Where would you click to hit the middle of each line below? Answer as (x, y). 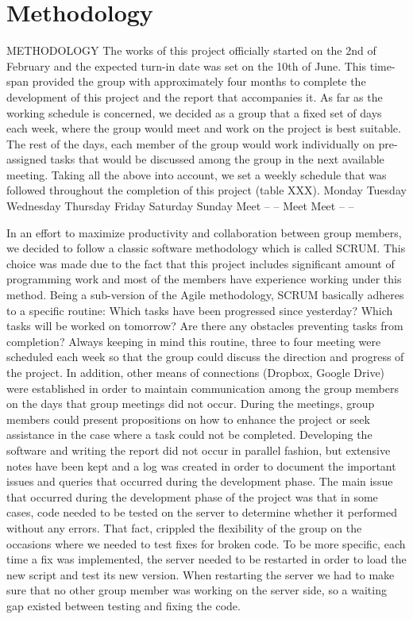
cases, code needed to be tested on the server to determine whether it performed (202, 512)
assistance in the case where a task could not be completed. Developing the (189, 434)
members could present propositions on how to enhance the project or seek (188, 419)
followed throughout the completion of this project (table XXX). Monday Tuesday (206, 190)
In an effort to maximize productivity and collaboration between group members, (204, 232)
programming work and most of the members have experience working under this (204, 279)
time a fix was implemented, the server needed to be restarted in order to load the (206, 559)
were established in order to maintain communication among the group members (203, 388)
